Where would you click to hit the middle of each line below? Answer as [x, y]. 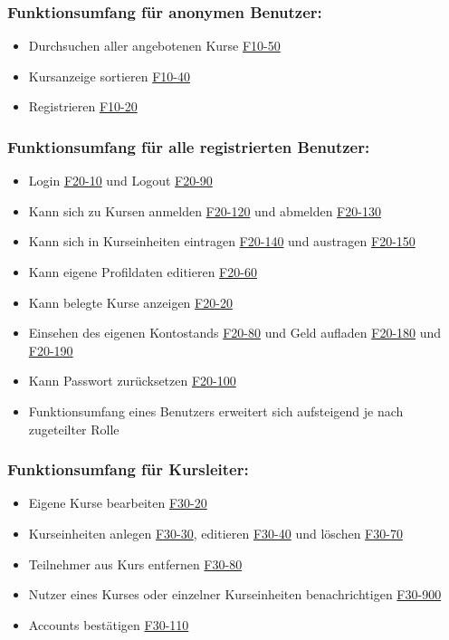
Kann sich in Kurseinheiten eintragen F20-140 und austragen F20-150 [222, 241]
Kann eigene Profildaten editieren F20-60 [143, 272]
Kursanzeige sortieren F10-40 [109, 76]
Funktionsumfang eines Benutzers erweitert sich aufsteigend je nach [216, 411]
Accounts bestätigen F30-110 [109, 624]
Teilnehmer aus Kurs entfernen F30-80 [135, 564]
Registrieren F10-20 [83, 106]
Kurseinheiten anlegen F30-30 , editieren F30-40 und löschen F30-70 [215, 533]
